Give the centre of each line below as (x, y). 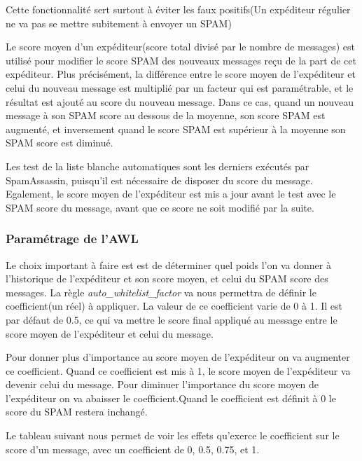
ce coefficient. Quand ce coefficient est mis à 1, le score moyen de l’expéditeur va (178, 370)
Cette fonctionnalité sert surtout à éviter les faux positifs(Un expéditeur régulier (178, 9)
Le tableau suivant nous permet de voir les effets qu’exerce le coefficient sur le (173, 435)
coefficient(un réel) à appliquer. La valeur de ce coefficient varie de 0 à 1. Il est (174, 306)
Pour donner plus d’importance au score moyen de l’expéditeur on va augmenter (178, 357)
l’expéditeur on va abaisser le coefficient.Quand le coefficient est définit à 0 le (171, 398)
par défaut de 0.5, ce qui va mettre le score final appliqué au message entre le (172, 319)
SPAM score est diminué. (60, 143)
